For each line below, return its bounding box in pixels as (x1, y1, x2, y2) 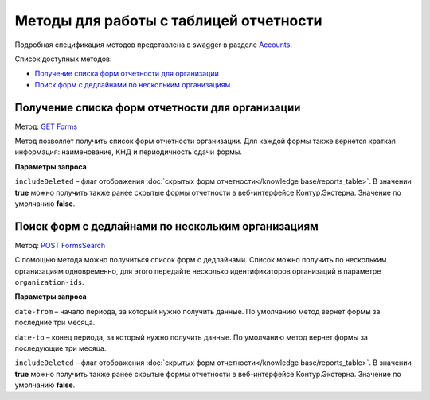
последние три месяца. (14, 318, 96, 328)
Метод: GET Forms (14, 122, 78, 131)
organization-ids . (14, 278, 84, 287)
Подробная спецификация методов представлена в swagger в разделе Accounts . (14, 40, 292, 49)
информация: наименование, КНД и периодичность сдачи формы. (14, 147, 243, 157)
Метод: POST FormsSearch (14, 240, 106, 250)
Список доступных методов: (14, 54, 112, 64)
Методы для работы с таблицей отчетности (14, 12, 322, 29)
